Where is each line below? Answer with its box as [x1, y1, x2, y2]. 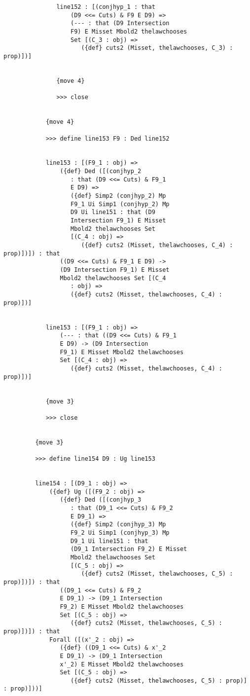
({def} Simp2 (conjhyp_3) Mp [71, 521, 166, 528]
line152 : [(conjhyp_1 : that [56, 3, 155, 10]
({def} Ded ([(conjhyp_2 [60, 168, 142, 175]
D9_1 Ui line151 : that [71, 537, 148, 545]
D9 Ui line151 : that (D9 [71, 209, 155, 216]
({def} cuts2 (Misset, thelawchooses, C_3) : [81, 44, 233, 52]
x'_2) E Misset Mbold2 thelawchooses [60, 660, 184, 668]
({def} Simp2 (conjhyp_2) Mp [71, 192, 166, 200]
